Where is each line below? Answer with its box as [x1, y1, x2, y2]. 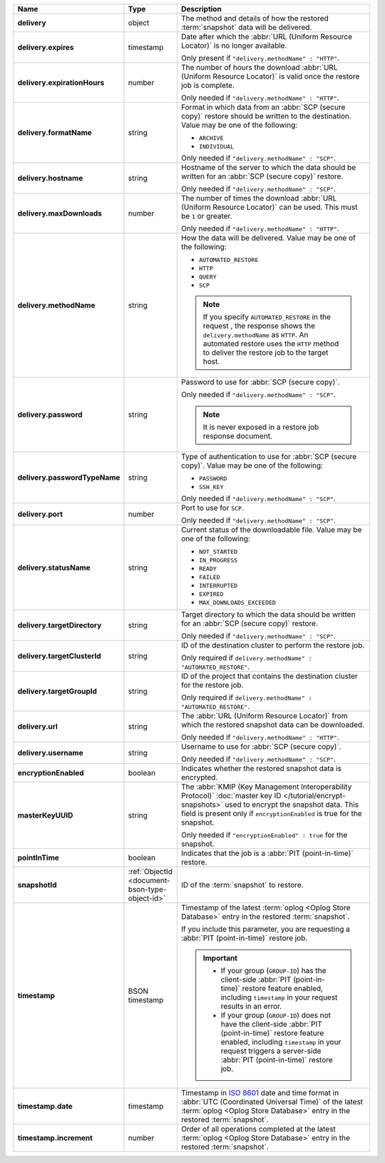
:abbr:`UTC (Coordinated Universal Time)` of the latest [180, 1097, 364, 1107]
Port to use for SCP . [180, 503, 245, 513]
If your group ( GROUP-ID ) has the [220, 966, 327, 975]
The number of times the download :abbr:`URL [180, 193, 337, 203]
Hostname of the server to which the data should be [180, 163, 356, 172]
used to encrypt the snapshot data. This [225, 800, 359, 810]
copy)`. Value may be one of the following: [180, 460, 324, 470]
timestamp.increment [17, 1133, 93, 1142]
